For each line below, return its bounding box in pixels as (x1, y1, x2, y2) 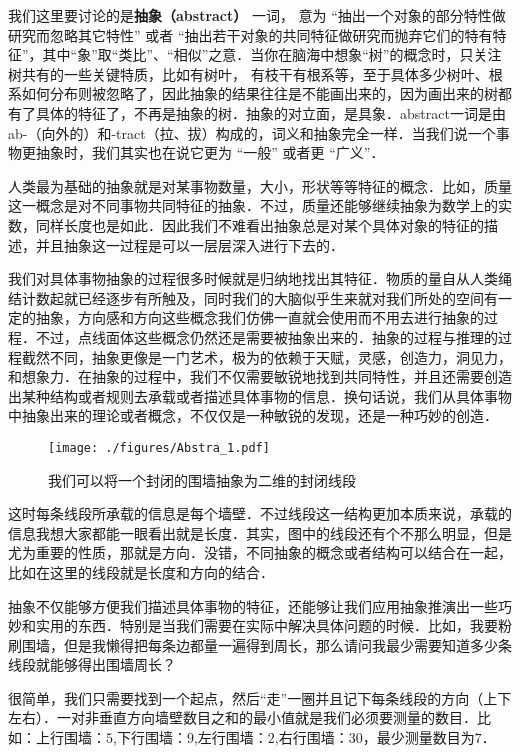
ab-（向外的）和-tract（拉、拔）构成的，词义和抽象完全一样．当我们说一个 (8, 122, 496, 143)
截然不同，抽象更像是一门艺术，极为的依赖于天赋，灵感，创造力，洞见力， (21, 346, 512, 367)
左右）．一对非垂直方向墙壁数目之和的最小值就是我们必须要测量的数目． (8, 707, 477, 728)
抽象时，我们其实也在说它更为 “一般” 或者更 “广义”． (35, 142, 385, 163)
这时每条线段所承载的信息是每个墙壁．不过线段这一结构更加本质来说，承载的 (8, 503, 512, 524)
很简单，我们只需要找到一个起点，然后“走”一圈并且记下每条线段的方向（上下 (8, 687, 512, 708)
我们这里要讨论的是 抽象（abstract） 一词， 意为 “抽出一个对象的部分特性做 (8, 5, 506, 25)
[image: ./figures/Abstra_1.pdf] (48, 440, 270, 455)
